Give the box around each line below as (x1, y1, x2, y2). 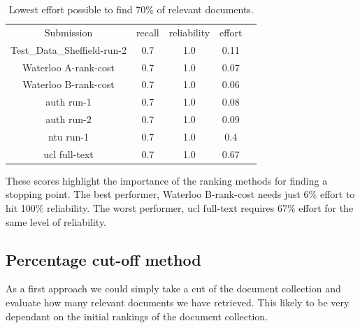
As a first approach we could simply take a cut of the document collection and (6, 281, 341, 296)
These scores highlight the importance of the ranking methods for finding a (6, 173, 328, 187)
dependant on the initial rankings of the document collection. (6, 308, 268, 323)
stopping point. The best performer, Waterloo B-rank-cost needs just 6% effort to (6, 187, 355, 201)
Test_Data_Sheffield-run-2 (10, 42, 127, 57)
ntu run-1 (48, 129, 89, 143)
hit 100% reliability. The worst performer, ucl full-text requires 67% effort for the (6, 201, 354, 215)
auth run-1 (45, 94, 92, 109)
